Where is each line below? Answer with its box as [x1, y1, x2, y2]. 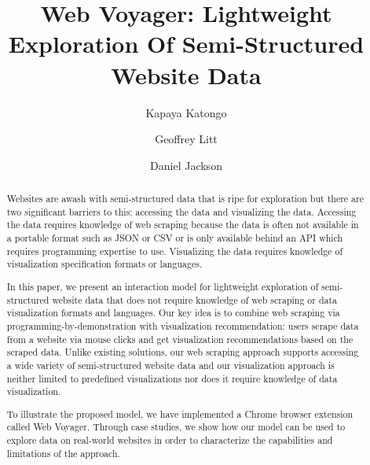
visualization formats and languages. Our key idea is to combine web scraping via [6, 306, 340, 319]
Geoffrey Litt [155, 131, 218, 147]
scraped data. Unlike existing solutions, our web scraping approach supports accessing [6, 345, 359, 359]
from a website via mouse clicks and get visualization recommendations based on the [6, 332, 354, 345]
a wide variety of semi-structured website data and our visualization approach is [6, 358, 335, 371]
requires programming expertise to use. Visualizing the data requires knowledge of [6, 244, 343, 257]
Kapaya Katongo [145, 104, 227, 120]
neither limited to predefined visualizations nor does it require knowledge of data [6, 371, 338, 385]
